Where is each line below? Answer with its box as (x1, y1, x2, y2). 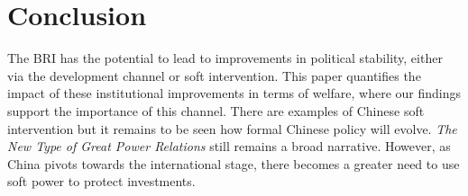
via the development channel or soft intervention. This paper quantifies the (7, 66, 421, 85)
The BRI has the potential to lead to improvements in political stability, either (7, 49, 443, 67)
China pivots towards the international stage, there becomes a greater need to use (7, 154, 460, 173)
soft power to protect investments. (7, 172, 196, 191)
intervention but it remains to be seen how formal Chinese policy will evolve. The (7, 119, 457, 138)
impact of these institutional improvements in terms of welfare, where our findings (7, 84, 462, 102)
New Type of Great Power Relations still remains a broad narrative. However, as (7, 137, 451, 156)
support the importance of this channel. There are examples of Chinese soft (7, 101, 425, 120)
